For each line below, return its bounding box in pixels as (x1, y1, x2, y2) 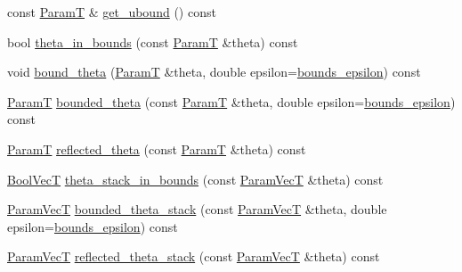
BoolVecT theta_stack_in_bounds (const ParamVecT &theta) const (7, 169, 384, 188)
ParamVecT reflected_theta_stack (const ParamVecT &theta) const (7, 247, 380, 266)
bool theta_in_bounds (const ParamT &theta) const (7, 32, 298, 51)
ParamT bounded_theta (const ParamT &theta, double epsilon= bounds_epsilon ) (7, 92, 456, 111)
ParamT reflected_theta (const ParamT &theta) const (7, 139, 306, 158)
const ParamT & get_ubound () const (7, 3, 216, 21)
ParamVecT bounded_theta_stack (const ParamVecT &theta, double (7, 200, 387, 218)
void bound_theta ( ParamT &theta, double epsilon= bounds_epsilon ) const (7, 62, 421, 81)
